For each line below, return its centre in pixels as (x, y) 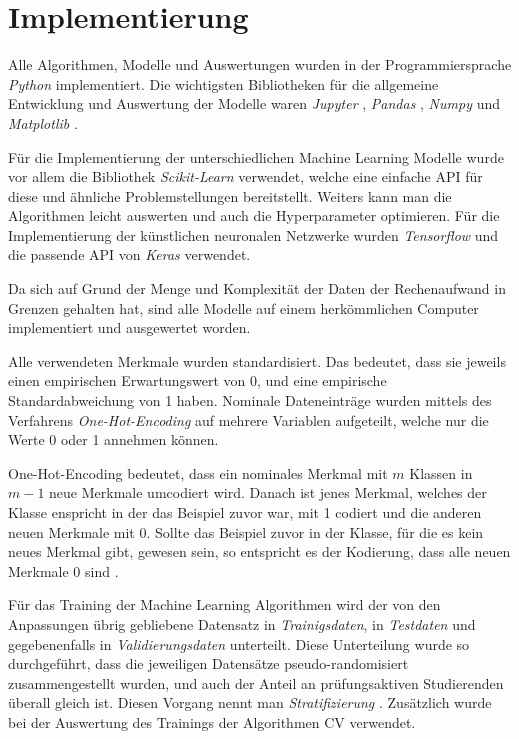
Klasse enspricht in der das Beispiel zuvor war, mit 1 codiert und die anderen (245, 512)
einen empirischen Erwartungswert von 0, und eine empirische (197, 380)
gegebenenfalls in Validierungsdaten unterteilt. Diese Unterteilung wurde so (239, 643)
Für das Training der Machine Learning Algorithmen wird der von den (224, 604)
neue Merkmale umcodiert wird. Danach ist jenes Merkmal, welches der (268, 492)
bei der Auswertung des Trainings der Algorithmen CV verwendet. (212, 721)
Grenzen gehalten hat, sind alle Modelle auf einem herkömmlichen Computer (243, 307)
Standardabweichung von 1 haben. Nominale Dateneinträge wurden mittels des (250, 400)
